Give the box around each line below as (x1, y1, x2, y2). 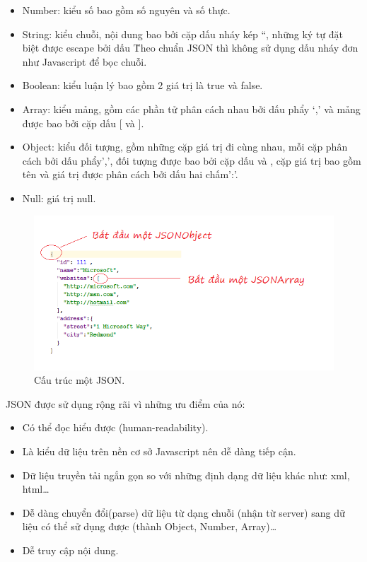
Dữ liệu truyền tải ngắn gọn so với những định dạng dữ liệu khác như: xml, (22, 467, 350, 482)
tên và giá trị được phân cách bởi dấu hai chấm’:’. (22, 167, 238, 182)
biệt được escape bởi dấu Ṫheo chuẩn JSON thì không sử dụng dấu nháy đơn (22, 40, 359, 55)
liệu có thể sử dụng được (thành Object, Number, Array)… (22, 519, 277, 534)
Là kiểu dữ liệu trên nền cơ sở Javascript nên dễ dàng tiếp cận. (22, 443, 296, 458)
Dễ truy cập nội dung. (22, 542, 119, 557)
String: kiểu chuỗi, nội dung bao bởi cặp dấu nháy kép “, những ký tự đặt (22, 26, 343, 41)
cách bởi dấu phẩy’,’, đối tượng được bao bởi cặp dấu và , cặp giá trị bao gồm (22, 153, 361, 168)
